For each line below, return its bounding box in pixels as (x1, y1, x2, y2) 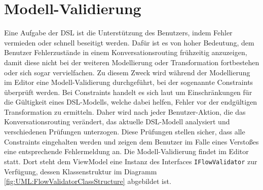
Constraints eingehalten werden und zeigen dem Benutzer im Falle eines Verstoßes (4, 136, 259, 147)
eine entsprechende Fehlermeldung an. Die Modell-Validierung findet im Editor (4, 146, 249, 157)
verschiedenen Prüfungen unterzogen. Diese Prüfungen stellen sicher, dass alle (4, 126, 245, 137)
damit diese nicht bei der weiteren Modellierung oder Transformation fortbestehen (4, 57, 259, 67)
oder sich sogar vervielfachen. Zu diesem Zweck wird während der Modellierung (4, 67, 250, 77)
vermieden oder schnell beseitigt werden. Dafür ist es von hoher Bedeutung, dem (4, 37, 254, 47)
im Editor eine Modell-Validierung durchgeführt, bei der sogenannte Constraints (4, 77, 253, 87)
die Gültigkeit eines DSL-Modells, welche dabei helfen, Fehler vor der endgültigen (4, 97, 257, 107)
